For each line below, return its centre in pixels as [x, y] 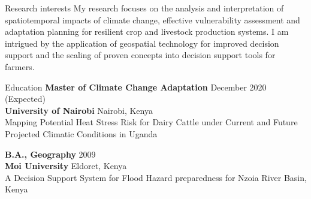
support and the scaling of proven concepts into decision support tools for [140, 55]
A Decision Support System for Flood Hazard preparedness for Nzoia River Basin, [156, 177]
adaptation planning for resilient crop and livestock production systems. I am [147, 31]
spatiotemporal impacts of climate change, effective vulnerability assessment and [153, 19]
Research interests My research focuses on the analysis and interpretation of [144, 8]
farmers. [20, 66]
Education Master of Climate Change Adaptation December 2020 [136, 87]
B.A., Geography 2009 [50, 154]
